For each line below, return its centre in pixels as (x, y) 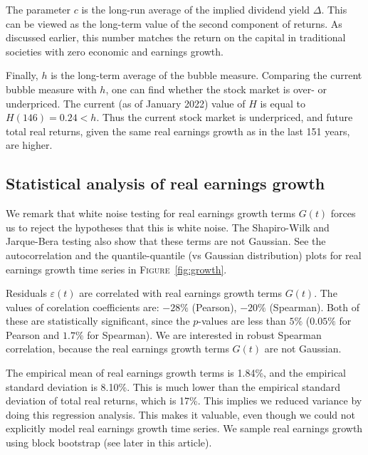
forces (343, 213)
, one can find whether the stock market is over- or (216, 89)
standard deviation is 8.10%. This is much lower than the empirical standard (173, 386)
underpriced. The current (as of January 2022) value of (126, 103)
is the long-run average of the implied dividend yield (196, 9)
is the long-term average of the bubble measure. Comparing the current (206, 75)
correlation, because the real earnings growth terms (117, 349)
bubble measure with (51, 89)
